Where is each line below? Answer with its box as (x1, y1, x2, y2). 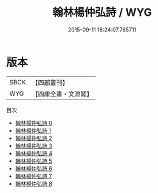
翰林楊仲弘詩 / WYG (52, 5, 152, 19)
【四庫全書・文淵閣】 (32, 89, 93, 98)
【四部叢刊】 (32, 78, 69, 87)
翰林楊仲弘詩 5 (15, 157, 53, 164)
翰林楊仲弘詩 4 (15, 149, 53, 157)
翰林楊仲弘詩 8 (15, 180, 53, 187)
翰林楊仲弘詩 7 (15, 172, 52, 180)
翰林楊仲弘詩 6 (15, 164, 53, 172)
